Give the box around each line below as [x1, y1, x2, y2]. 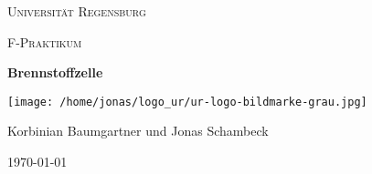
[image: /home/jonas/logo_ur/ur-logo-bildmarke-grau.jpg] [7, 95, 367, 108]
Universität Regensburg [7, 2, 146, 20]
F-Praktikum [7, 32, 82, 51]
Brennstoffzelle [7, 63, 103, 82]
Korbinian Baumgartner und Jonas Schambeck [7, 121, 269, 140]
